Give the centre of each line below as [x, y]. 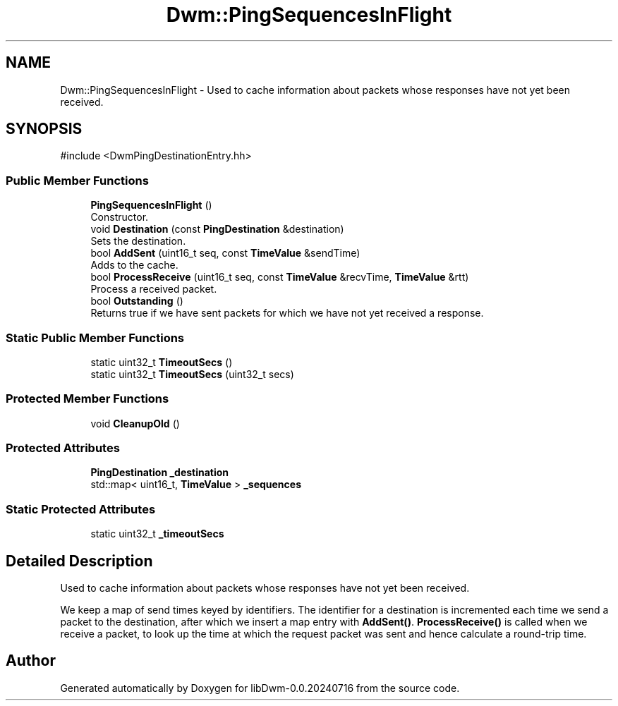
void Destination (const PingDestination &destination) [217, 229]
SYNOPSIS [44, 129]
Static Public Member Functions [95, 337]
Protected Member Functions [87, 399]
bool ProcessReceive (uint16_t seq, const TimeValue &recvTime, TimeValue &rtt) [280, 277]
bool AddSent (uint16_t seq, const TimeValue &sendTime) [225, 253]
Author [31, 661]
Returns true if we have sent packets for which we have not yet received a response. [287, 313]
